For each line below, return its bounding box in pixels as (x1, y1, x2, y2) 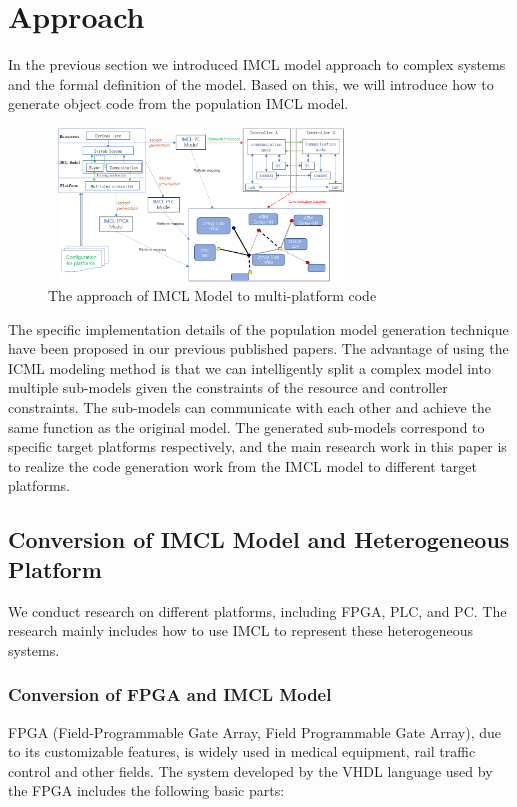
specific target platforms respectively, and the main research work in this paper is (8, 436, 507, 457)
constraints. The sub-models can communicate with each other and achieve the (8, 397, 491, 418)
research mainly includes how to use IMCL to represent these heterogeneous (8, 620, 474, 641)
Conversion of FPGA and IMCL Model (8, 682, 332, 707)
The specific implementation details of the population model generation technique (8, 318, 509, 339)
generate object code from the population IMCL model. (8, 93, 349, 114)
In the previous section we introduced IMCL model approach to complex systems (8, 54, 506, 75)
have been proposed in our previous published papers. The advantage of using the (8, 338, 509, 359)
